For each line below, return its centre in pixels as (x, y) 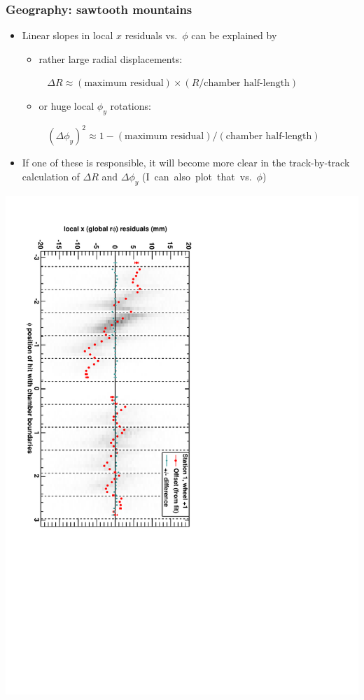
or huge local (66, 106)
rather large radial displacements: (111, 58)
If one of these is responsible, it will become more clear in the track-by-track (186, 163)
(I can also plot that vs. (197, 176)
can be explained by (234, 35)
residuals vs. (151, 35)
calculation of (51, 176)
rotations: (131, 106)
